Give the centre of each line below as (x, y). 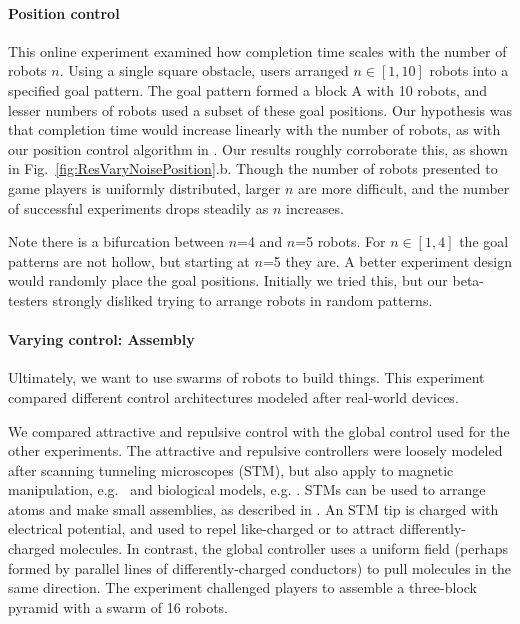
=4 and (260, 241)
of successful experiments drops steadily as (138, 207)
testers (28, 299)
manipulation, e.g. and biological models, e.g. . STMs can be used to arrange (247, 489)
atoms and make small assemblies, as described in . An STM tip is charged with (253, 508)
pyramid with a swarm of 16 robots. (118, 606)
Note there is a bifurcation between (116, 241)
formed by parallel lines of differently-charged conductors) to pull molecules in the (259, 567)
